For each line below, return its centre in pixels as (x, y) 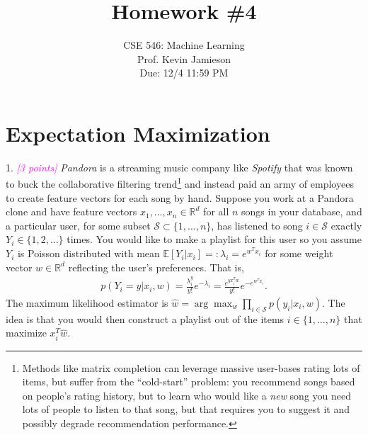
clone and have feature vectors (71, 211)
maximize (26, 333)
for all (216, 211)
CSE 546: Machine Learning (184, 45)
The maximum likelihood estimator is (87, 302)
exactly (346, 225)
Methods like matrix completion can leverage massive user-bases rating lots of (191, 367)
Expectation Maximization (138, 133)
